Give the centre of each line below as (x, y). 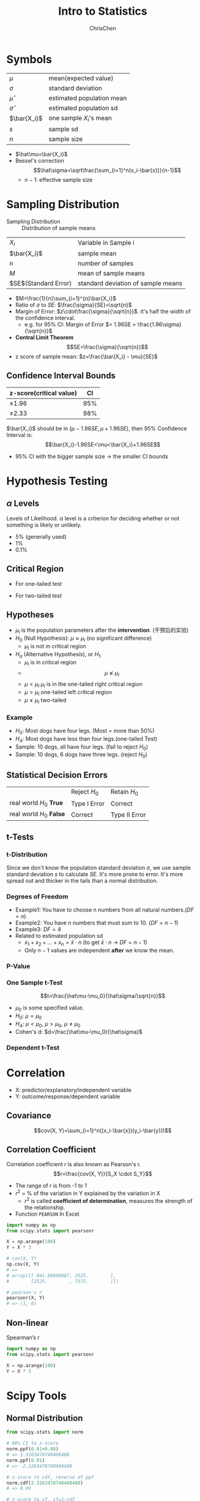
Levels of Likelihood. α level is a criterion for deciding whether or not (93, 518)
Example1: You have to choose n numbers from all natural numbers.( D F (105, 910)
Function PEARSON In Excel (47, 1214)
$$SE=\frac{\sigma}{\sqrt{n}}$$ (107, 347)
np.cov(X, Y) (23, 1264)
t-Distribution (27, 854)
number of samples (105, 263)
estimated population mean (88, 98)
